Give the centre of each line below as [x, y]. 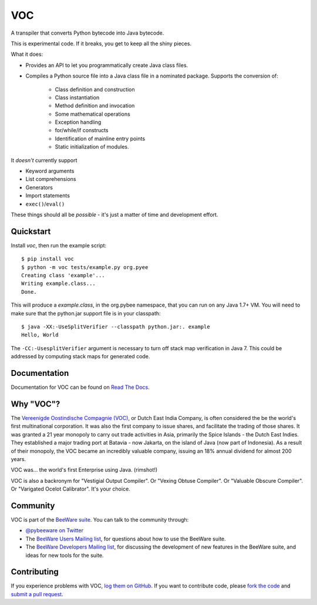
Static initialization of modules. [92, 147]
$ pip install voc [48, 259]
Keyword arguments [50, 171]
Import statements [48, 196]
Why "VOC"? [36, 404]
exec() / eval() [45, 204]
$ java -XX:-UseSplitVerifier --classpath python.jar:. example [116, 327]
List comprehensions [51, 179]
